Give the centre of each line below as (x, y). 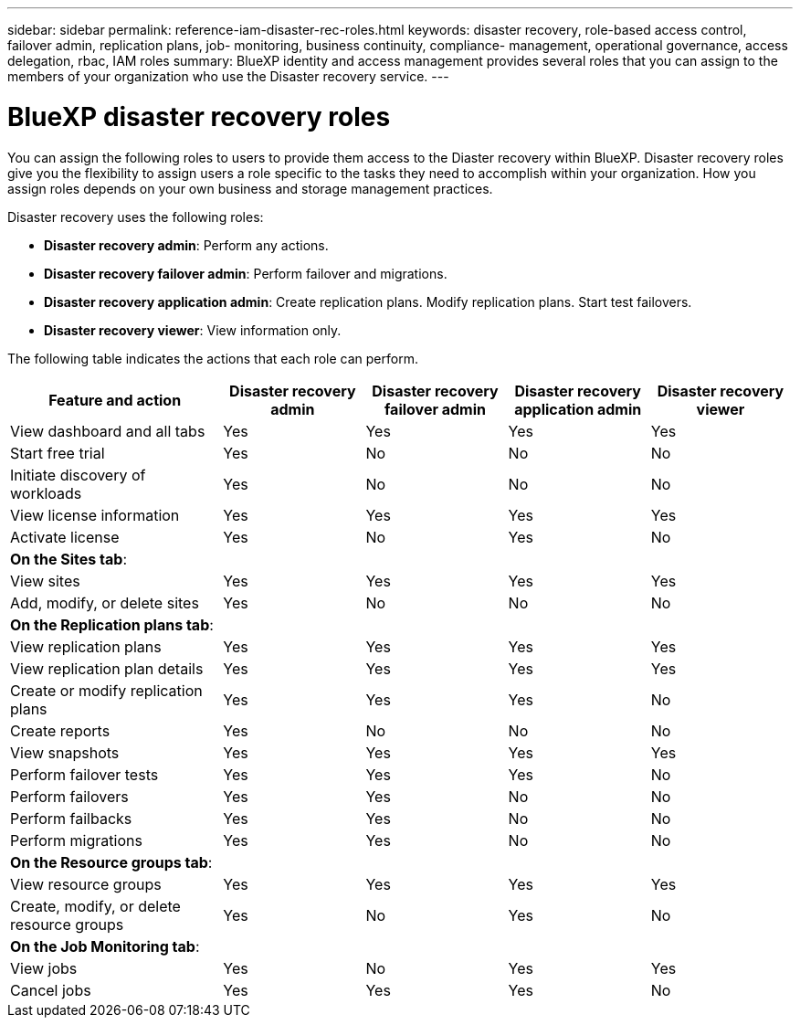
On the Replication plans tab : (112, 624)
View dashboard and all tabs (108, 431)
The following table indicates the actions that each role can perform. (213, 358)
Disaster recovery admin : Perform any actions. (186, 245)
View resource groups (86, 884)
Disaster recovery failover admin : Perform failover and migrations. (246, 273)
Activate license (65, 537)
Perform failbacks (71, 818)
